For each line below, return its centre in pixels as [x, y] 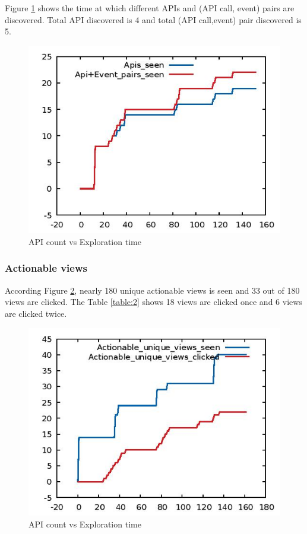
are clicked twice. [36, 313]
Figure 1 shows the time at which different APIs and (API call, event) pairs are [150, 8]
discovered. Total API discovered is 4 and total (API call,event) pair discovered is [153, 19]
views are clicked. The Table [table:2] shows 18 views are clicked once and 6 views [153, 302]
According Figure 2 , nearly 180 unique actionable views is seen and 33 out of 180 [152, 290]
